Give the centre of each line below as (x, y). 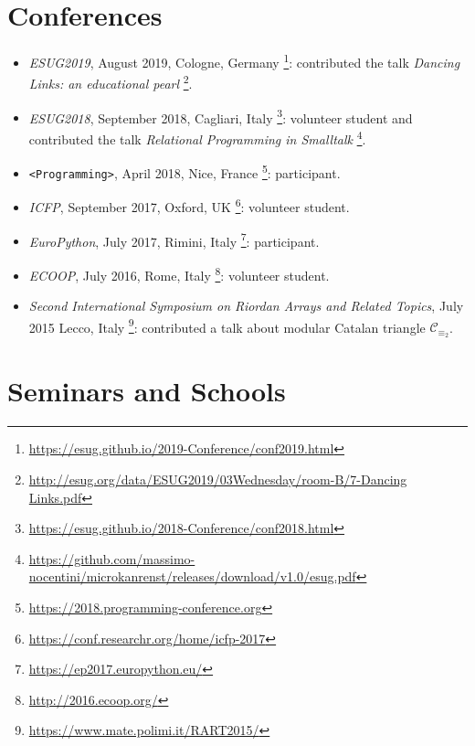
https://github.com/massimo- (112, 558)
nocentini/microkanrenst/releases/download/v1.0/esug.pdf (192, 576)
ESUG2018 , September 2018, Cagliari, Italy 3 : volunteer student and (221, 116)
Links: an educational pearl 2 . (111, 82)
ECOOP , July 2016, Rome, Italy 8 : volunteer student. (179, 273)
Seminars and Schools (147, 391)
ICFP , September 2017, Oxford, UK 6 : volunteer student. (189, 206)
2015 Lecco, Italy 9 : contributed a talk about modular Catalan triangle (227, 325)
